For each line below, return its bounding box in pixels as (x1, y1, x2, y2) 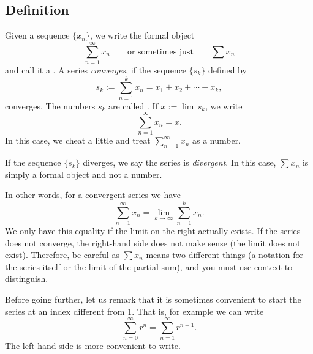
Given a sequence (5, 29, 70, 42)
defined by (208, 63, 247, 76)
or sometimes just (127, 47, 194, 56)
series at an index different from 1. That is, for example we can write (5, 304, 264, 317)
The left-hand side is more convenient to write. (5, 339, 181, 352)
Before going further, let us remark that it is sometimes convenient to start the (5, 293, 301, 306)
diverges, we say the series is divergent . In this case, (83, 156, 276, 169)
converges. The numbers (5, 99, 96, 112)
